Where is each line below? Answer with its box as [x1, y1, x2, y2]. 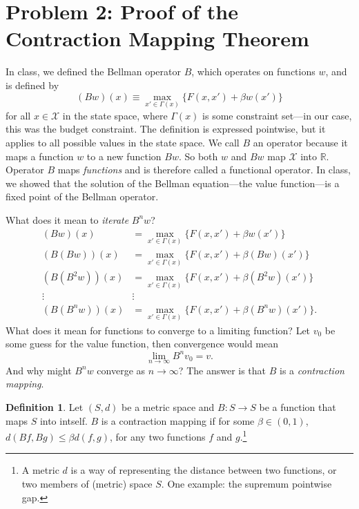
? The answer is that [178, 363, 266, 377]
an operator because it [253, 135, 348, 149]
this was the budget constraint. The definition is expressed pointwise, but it [6, 122, 326, 136]
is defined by [6, 77, 59, 92]
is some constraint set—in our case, [202, 108, 352, 122]
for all [6, 108, 31, 122]
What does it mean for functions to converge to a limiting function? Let [6, 323, 311, 337]
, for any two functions [109, 429, 206, 443]
